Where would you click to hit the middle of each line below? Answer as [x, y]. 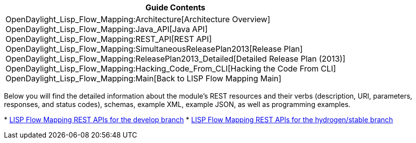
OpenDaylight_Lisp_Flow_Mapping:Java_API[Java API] [107, 29]
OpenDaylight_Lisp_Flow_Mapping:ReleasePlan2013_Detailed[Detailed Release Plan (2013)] [175, 59]
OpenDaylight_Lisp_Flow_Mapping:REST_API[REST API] [109, 39]
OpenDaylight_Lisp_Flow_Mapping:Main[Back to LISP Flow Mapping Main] [144, 78]
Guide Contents [175, 7]
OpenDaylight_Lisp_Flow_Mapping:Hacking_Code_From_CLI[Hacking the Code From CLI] [171, 69]
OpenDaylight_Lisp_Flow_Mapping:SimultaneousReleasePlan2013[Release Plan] [154, 49]
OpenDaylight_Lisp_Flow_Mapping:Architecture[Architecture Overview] [138, 19]
